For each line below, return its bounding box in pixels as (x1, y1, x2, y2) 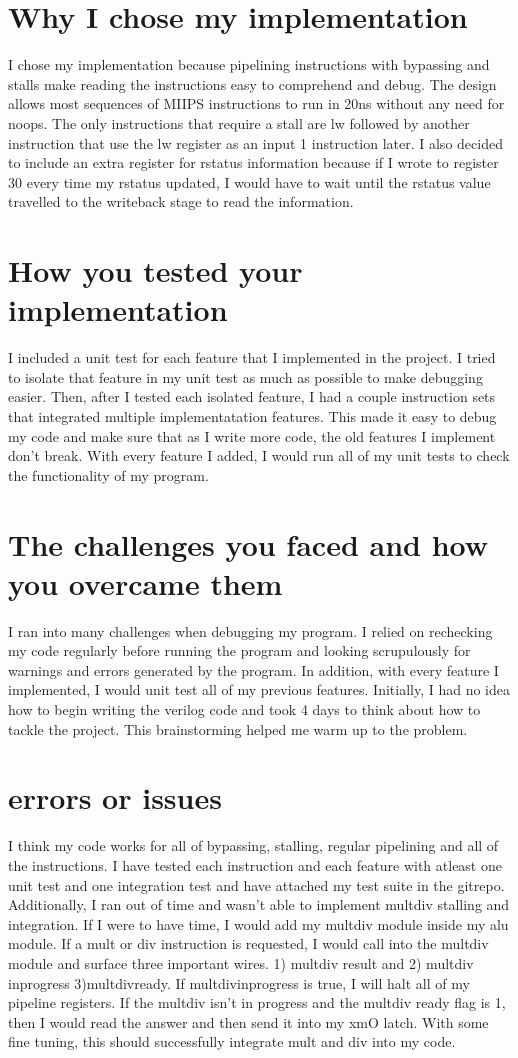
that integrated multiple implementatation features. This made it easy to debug (8, 405, 497, 426)
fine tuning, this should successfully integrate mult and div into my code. (8, 1031, 456, 1052)
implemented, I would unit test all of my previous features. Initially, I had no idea (8, 679, 510, 700)
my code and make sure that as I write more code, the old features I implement (8, 425, 496, 446)
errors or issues (8, 777, 222, 818)
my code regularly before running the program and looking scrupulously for (8, 640, 471, 661)
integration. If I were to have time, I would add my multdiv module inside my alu (8, 913, 509, 934)
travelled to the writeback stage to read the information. (8, 191, 354, 212)
